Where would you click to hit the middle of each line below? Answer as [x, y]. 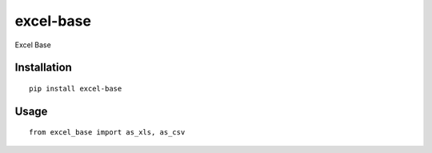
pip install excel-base [76, 89]
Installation [43, 68]
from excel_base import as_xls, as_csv [107, 133]
